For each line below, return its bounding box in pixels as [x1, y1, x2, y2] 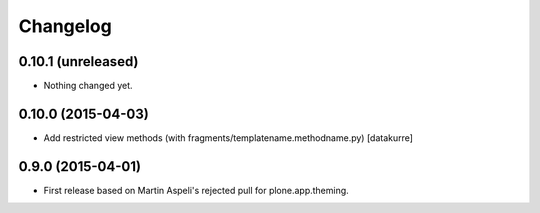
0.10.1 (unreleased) [18, 53, 139, 70]
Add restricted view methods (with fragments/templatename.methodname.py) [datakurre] [43, 131, 414, 144]
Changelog [18, 15, 112, 37]
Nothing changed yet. [43, 80, 134, 92]
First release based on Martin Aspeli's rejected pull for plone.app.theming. [43, 184, 349, 196]
